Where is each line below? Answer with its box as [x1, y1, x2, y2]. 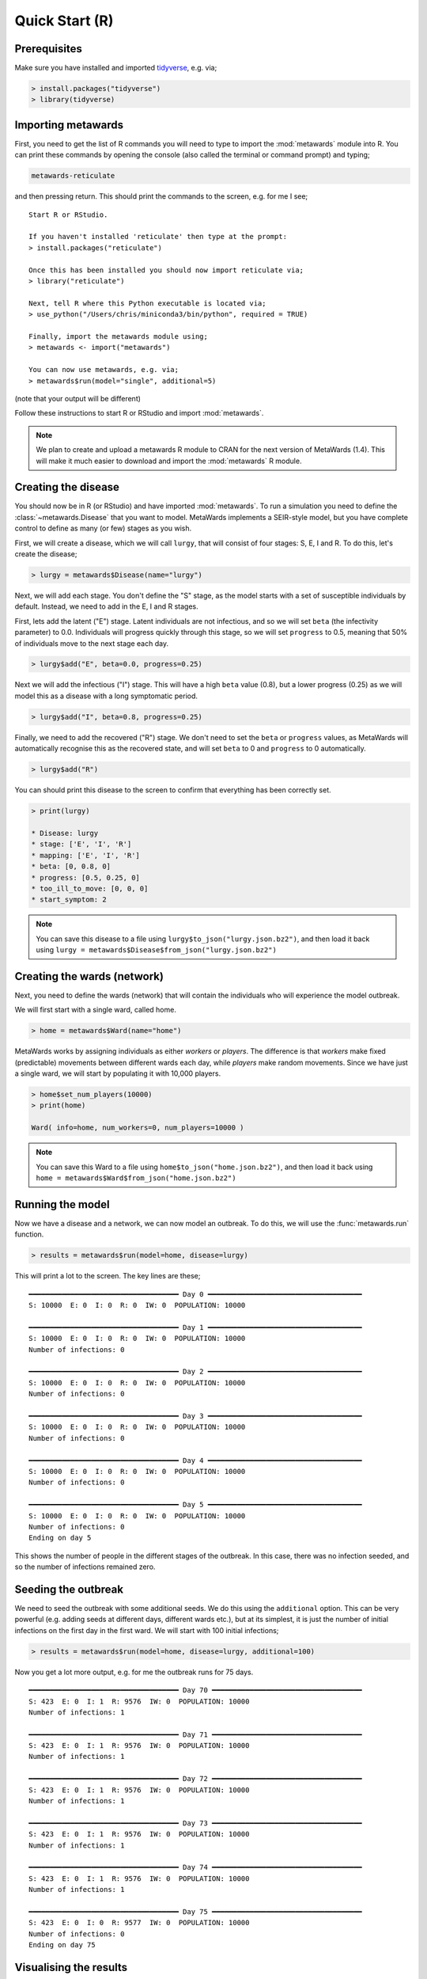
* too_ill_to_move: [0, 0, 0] [31, 883, 149, 893]
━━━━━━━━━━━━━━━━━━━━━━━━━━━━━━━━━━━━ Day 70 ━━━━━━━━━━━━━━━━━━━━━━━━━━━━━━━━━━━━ [28, 1686, 363, 1695]
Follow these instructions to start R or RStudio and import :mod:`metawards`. [14, 408, 264, 418]
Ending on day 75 [28, 1940, 96, 1950]
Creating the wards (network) [14, 970, 164, 983]
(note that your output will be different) [14, 393, 142, 403]
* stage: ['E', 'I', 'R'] [31, 840, 132, 849]
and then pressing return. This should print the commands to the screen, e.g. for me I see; [14, 192, 308, 201]
